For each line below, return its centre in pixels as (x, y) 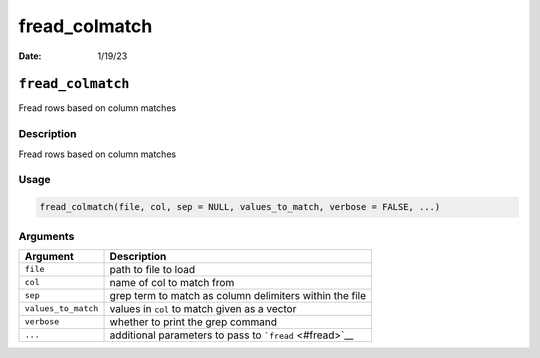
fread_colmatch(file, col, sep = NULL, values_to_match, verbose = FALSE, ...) (240, 207)
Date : (30, 56)
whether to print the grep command (193, 322)
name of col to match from (172, 282)
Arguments (46, 236)
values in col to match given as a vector (203, 308)
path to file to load (152, 269)
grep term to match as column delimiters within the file (238, 295)
